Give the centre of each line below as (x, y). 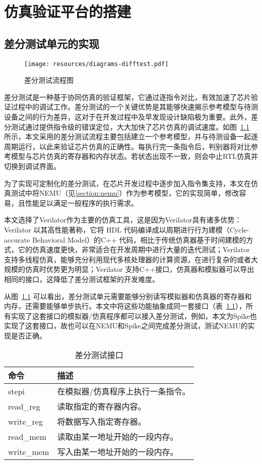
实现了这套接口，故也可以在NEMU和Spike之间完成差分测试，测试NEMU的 (126, 326)
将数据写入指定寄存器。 (102, 422)
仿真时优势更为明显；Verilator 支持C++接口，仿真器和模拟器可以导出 (140, 269)
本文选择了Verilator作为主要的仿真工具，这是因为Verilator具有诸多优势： (123, 220)
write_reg (25, 421)
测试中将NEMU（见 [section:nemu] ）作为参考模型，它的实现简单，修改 (125, 193)
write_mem (29, 451)
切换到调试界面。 (32, 166)
